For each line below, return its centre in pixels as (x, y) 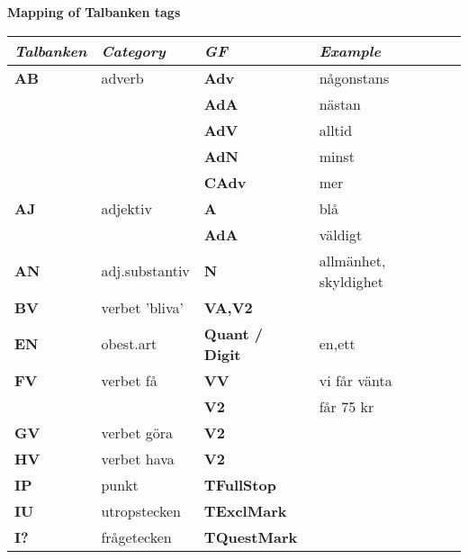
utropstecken (141, 510)
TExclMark (245, 510)
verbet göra (137, 432)
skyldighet (351, 281)
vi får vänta (355, 380)
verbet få (129, 380)
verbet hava (138, 458)
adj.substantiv (145, 271)
